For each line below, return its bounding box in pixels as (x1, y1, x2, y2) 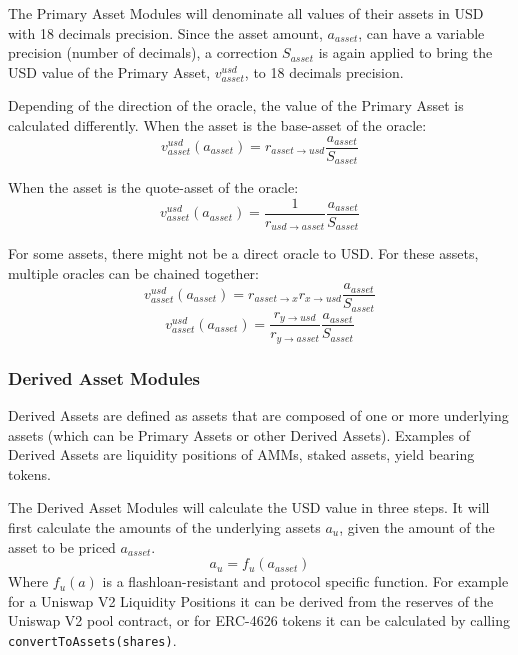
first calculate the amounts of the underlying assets (8, 517, 321, 538)
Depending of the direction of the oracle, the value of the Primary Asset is (8, 95, 464, 116)
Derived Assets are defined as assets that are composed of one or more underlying (8, 405, 509, 426)
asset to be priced (8, 536, 116, 557)
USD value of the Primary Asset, (8, 61, 211, 82)
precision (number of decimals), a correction (8, 42, 278, 63)
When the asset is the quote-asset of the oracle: (8, 177, 299, 198)
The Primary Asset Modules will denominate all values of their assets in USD (8, 3, 484, 23)
